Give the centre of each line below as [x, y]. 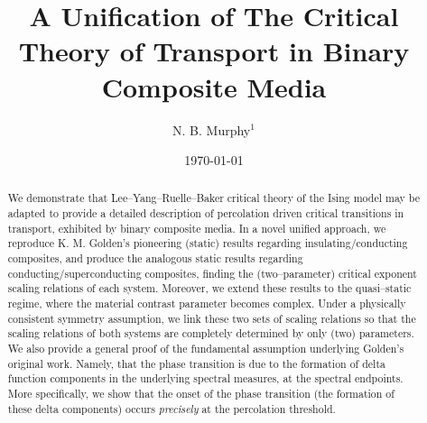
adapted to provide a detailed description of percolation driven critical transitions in [206, 213]
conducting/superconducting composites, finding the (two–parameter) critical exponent [212, 273]
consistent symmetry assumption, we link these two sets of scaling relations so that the [212, 318]
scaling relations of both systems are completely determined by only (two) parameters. [211, 333]
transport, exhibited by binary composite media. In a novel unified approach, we [197, 228]
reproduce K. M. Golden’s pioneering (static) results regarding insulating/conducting [208, 243]
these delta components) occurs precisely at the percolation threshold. [172, 408]
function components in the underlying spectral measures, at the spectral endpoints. [205, 378]
